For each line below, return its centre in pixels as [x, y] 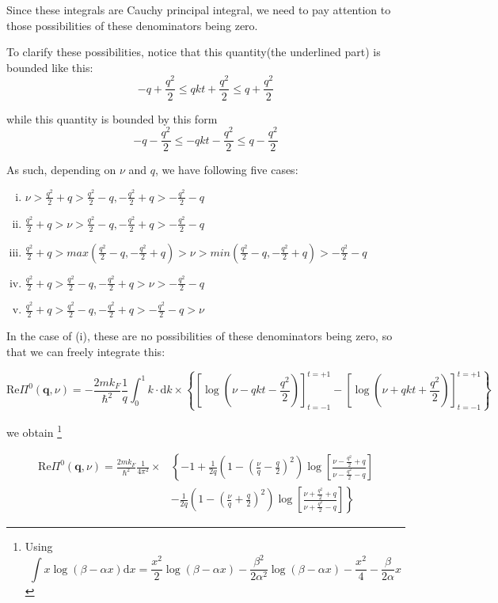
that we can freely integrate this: [86, 351]
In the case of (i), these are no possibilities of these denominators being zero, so [200, 336]
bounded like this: [50, 67]
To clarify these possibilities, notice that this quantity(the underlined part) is [194, 52]
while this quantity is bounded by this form [112, 118]
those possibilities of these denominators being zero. [132, 25]
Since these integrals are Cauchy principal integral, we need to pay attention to [199, 9]
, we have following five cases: [226, 170]
